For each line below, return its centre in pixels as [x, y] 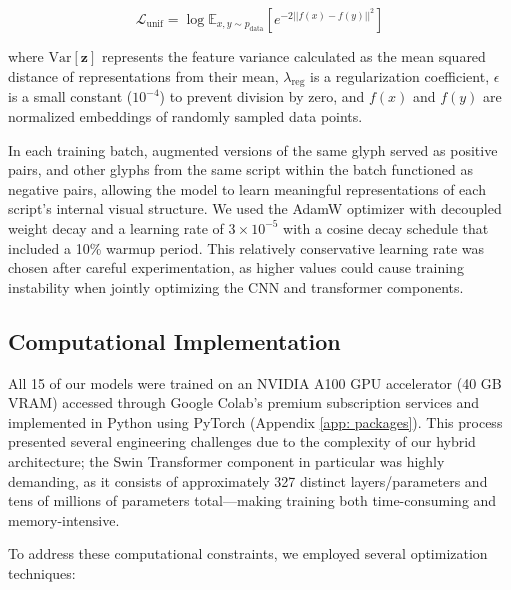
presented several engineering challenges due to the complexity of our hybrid [242, 441]
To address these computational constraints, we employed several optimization [248, 553]
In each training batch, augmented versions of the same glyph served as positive [253, 149]
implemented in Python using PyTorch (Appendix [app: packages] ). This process [255, 421]
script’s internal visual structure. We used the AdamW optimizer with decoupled [255, 208]
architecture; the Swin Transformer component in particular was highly [226, 460]
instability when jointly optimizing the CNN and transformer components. [236, 286]
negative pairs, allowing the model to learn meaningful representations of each [247, 188]
